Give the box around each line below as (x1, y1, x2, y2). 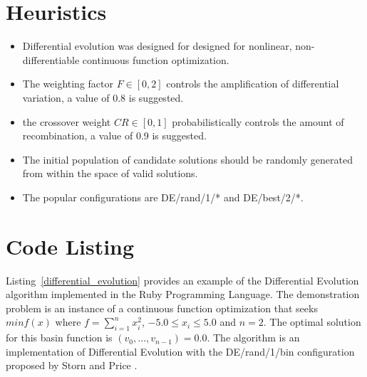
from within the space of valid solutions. (22, 166, 198, 181)
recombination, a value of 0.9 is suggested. (22, 128, 207, 143)
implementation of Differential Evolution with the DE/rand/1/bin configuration (6, 344, 355, 359)
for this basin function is (6, 330, 113, 345)
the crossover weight (22, 114, 111, 129)
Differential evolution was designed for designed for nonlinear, (22, 38, 292, 53)
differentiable (22, 52, 80, 67)
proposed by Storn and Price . (6, 358, 138, 373)
